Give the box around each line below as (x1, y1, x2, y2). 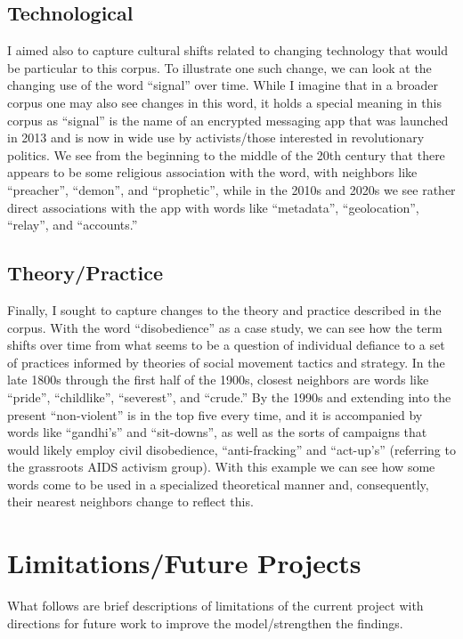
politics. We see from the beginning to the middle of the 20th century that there (7, 145, 445, 164)
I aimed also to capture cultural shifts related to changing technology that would (7, 41, 449, 60)
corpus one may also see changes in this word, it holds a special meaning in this (7, 93, 442, 111)
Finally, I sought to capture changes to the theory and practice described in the (7, 300, 442, 319)
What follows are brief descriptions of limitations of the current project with (7, 596, 424, 615)
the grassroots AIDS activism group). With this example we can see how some (7, 457, 435, 476)
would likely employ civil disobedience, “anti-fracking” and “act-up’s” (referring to (7, 440, 456, 458)
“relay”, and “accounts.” (7, 215, 138, 234)
